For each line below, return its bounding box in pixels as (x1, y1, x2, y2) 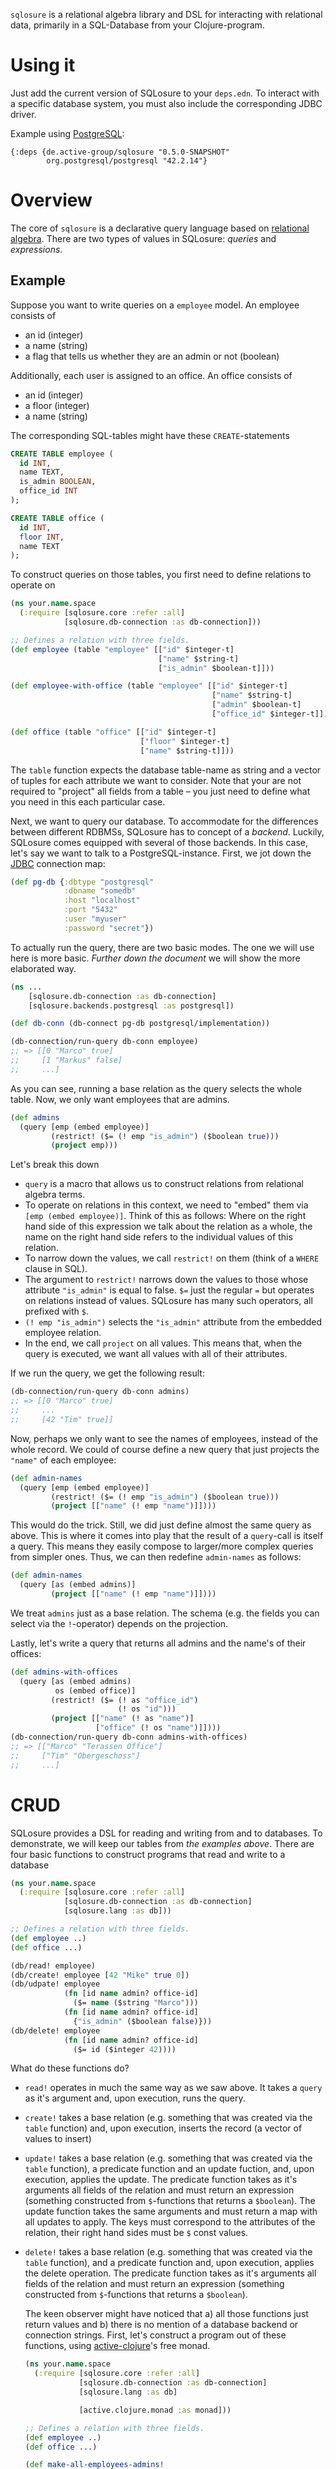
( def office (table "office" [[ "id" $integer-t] (10, 727, 217, 737)
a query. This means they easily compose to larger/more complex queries (10, 1540, 314, 1553)
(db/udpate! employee (10, 1979, 101, 1989)
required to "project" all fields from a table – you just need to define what (10, 785, 311, 797)
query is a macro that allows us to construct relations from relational (24, 1178, 304, 1190)
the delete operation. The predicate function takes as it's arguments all (24, 2267, 317, 2279)
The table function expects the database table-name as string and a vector (10, 764, 322, 776)
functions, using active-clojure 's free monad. (24, 2340, 211, 2352)
